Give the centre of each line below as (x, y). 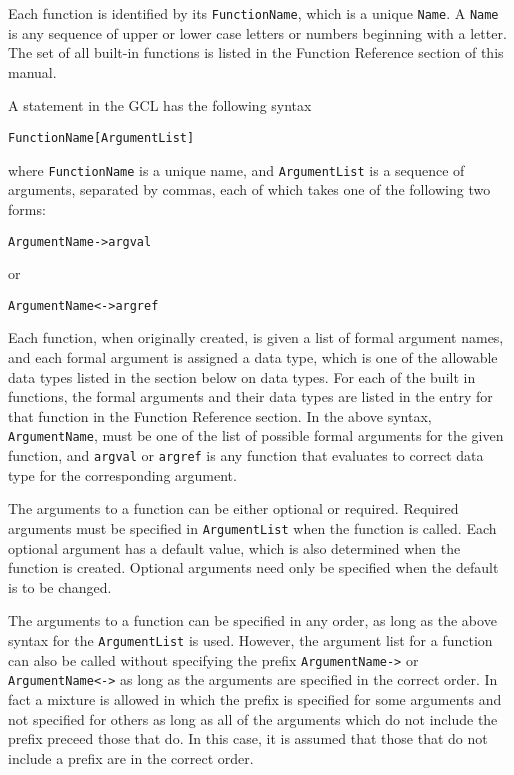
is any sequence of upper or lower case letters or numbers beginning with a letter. (257, 32)
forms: (27, 208)
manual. (32, 71)
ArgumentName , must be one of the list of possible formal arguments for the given (256, 435)
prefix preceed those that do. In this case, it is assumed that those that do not (248, 738)
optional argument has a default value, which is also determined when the (234, 547)
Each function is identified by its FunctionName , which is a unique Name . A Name (253, 13)
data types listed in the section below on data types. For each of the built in (242, 376)
